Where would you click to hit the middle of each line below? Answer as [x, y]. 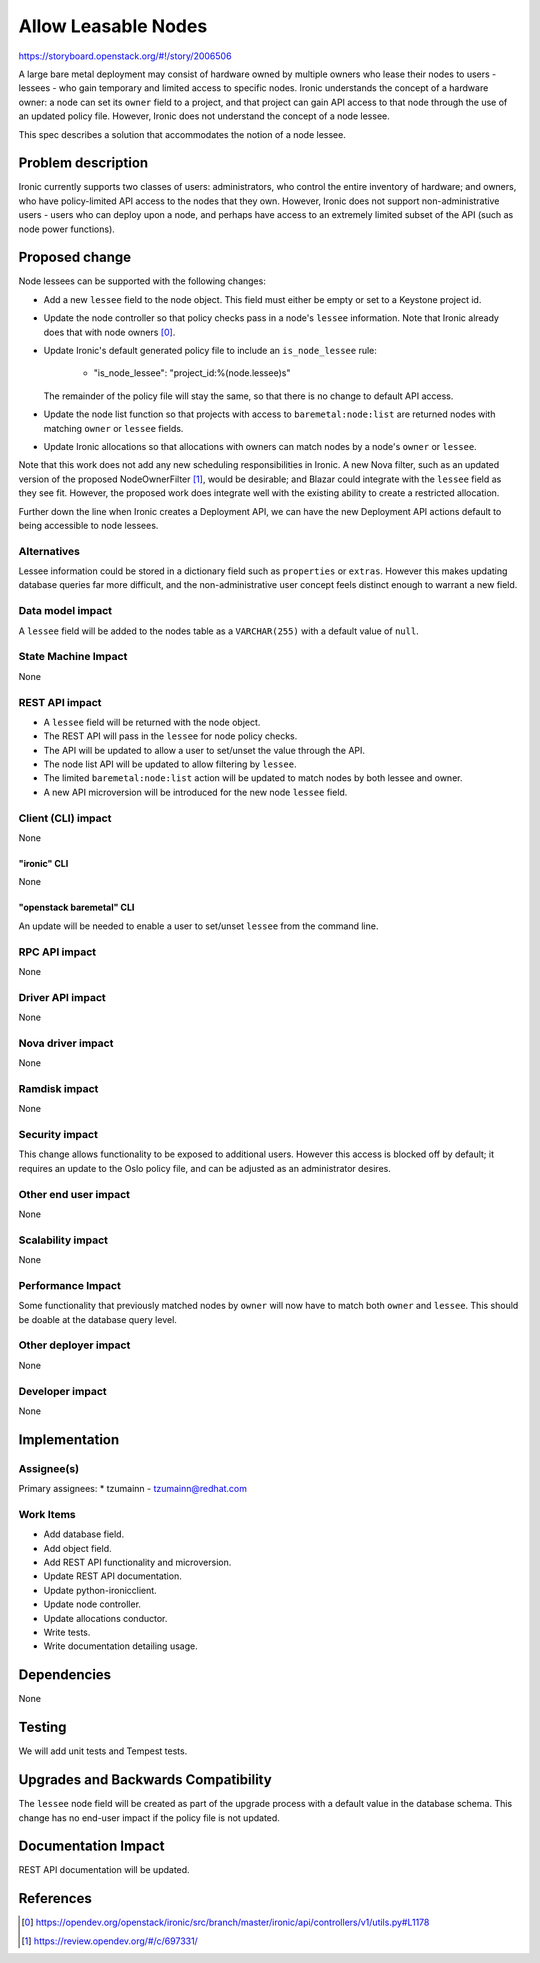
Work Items [47, 1514]
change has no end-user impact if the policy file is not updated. [149, 1817]
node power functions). [66, 229]
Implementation [69, 1439]
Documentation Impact [91, 1846]
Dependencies [65, 1675]
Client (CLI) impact [65, 818]
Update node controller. [92, 1604]
